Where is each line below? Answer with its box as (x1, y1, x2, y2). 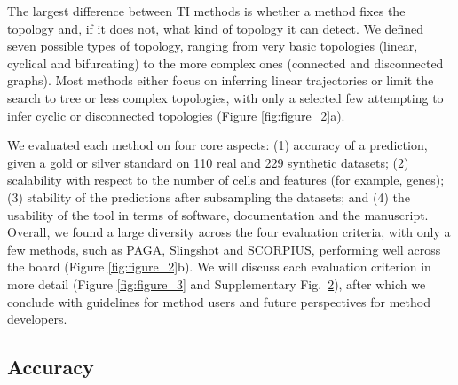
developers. (7, 310, 67, 328)
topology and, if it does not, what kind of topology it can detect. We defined (7, 19, 424, 37)
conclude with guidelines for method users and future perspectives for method (7, 292, 430, 310)
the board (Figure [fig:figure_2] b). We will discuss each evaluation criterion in (7, 257, 431, 276)
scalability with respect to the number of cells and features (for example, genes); (7, 170, 445, 189)
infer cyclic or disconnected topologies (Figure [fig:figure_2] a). (7, 106, 345, 124)
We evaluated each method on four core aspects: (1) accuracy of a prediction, (7, 136, 428, 154)
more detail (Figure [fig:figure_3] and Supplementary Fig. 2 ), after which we (7, 274, 426, 293)
